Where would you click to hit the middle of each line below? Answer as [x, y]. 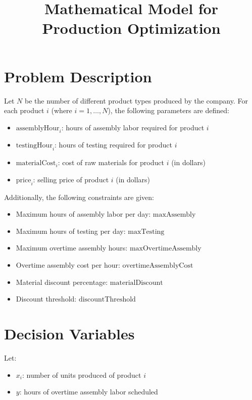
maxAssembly [174, 215]
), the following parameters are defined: [168, 110]
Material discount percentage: [62, 282]
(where [62, 110]
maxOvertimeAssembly [165, 249]
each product [24, 110]
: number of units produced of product [82, 374]
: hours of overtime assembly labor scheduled [89, 392]
